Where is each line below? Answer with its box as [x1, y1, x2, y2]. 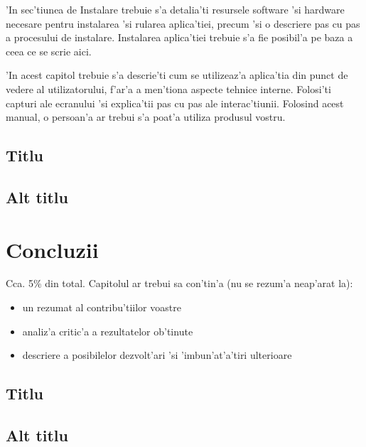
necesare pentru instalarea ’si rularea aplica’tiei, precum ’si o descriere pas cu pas [6, 16, 360, 31]
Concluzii [6, 235, 99, 264]
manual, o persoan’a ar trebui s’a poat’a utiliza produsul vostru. [6, 109, 286, 124]
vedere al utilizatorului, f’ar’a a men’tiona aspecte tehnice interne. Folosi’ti [6, 81, 331, 96]
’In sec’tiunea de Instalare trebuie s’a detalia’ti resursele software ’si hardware [6, 2, 345, 16]
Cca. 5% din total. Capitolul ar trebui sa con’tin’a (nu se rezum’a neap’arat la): [6, 276, 353, 291]
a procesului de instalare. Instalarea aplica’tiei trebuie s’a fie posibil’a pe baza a [6, 30, 353, 45]
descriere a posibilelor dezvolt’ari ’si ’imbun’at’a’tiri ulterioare [22, 348, 292, 362]
